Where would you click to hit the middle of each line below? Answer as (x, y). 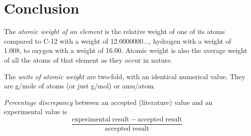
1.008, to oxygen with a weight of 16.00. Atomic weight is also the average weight (126, 50)
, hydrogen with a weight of (190, 41)
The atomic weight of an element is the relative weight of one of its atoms (115, 31)
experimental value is (36, 111)
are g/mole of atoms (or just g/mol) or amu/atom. (80, 86)
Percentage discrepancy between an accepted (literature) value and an (108, 102)
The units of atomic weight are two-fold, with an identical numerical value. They (125, 76)
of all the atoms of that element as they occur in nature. (88, 59)
